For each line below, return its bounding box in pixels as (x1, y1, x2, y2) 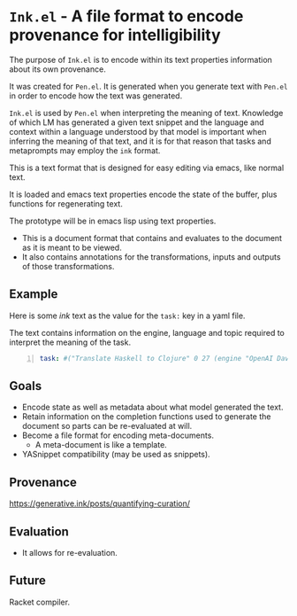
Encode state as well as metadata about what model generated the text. (21, 402, 284, 413)
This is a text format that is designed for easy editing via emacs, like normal (9, 162, 285, 173)
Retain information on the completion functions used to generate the (21, 411, 271, 422)
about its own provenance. (9, 64, 106, 74)
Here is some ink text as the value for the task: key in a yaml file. (9, 310, 246, 321)
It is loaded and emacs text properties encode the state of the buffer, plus (9, 189, 278, 199)
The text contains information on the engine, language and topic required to (9, 327, 285, 338)
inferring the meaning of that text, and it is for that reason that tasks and (9, 136, 271, 146)
